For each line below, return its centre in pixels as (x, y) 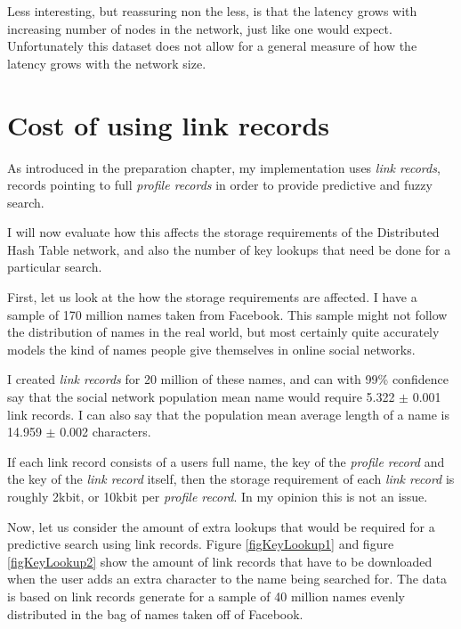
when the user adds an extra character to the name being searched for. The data (227, 579)
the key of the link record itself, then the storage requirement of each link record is (231, 479)
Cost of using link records (169, 124)
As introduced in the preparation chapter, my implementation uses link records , (224, 167)
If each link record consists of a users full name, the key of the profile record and (226, 461)
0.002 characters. (105, 432)
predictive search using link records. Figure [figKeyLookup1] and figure (201, 544)
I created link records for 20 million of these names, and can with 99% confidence (228, 379)
